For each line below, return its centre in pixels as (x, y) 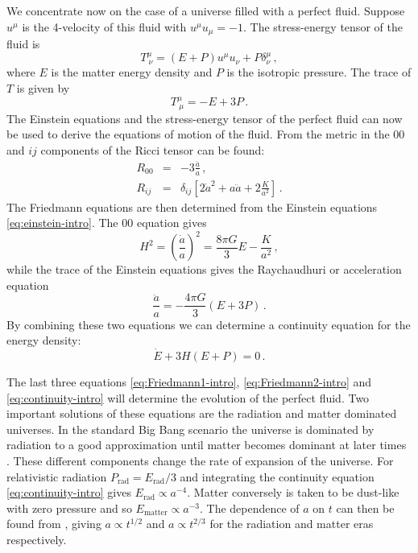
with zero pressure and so (69, 508)
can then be (365, 508)
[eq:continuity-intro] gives (69, 492)
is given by (43, 88)
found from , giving (54, 524)
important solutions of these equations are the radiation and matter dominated (202, 413)
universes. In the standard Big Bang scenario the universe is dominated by (190, 429)
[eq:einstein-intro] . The (62, 223)
